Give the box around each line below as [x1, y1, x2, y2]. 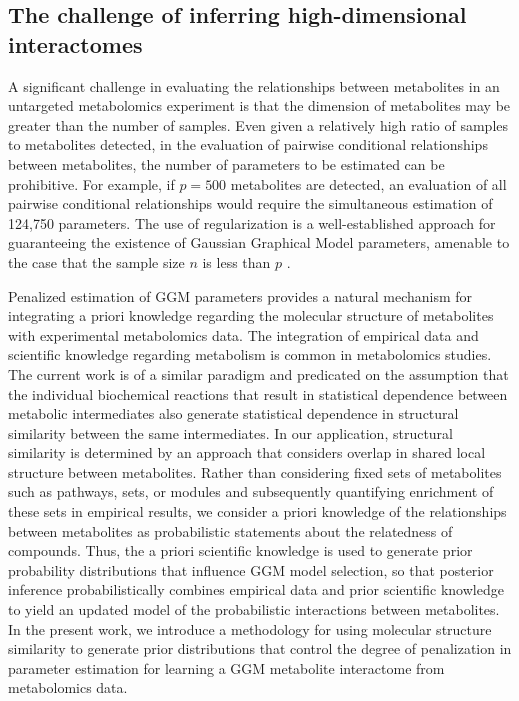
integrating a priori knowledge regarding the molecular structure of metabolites [8, 305, 494, 326]
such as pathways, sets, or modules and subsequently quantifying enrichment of [8, 481, 494, 502]
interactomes [8, 28, 143, 59]
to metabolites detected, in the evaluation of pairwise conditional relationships [8, 134, 488, 155]
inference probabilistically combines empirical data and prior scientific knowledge [8, 579, 504, 600]
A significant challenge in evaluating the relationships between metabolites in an [8, 75, 500, 96]
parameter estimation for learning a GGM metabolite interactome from [8, 657, 445, 678]
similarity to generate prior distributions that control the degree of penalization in [8, 638, 512, 659]
